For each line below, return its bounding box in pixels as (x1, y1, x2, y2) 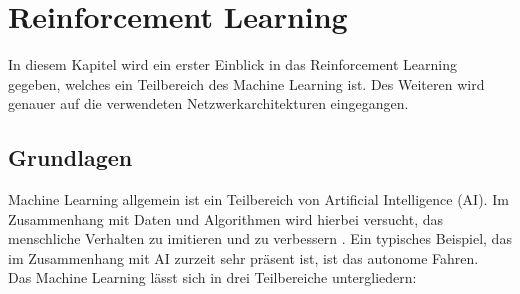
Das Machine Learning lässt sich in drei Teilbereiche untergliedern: (8, 267, 417, 288)
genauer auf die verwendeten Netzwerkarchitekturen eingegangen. (8, 93, 409, 114)
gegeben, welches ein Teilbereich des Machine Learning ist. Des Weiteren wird (8, 73, 485, 94)
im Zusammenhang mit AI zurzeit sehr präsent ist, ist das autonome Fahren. (8, 247, 479, 268)
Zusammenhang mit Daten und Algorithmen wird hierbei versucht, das (8, 208, 443, 229)
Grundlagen (8, 142, 133, 173)
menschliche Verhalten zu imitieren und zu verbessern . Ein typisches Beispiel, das (8, 228, 512, 249)
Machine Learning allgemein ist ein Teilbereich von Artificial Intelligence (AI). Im (8, 189, 509, 210)
